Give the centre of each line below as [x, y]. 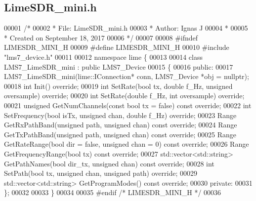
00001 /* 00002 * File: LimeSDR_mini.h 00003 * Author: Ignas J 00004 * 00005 [126, 28]
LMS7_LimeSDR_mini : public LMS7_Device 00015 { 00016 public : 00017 [119, 66]
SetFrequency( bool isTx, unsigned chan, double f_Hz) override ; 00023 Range [120, 115]
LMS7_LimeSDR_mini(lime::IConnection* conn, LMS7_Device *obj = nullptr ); [127, 76]
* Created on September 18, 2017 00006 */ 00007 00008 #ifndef [101, 37]
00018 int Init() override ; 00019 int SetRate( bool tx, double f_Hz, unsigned [118, 86]
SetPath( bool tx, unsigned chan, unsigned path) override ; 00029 [101, 173]
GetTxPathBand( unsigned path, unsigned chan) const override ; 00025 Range [120, 134]
